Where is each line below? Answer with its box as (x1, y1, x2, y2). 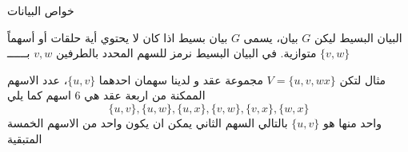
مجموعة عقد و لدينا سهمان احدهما (98, 71, 263, 88)
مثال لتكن (339, 71, 386, 88)
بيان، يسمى (243, 29, 298, 45)
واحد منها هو (322, 114, 382, 131)
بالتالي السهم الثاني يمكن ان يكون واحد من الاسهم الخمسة (7, 114, 288, 131)
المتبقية (7, 130, 42, 146)
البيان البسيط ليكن (314, 29, 402, 45)
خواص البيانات (7, 2, 74, 18)
